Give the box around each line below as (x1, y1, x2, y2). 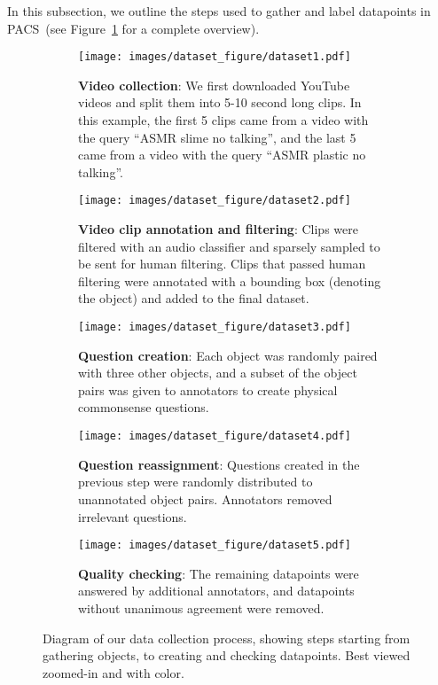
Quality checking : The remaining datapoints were (78, 564, 359, 582)
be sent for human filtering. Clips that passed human (78, 254, 366, 273)
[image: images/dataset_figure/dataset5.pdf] (78, 539, 351, 552)
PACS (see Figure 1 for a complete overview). (7, 19, 260, 37)
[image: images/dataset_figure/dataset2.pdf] (78, 194, 351, 207)
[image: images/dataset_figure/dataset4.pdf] (78, 430, 351, 443)
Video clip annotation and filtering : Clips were (78, 220, 358, 238)
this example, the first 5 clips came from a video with (78, 111, 369, 129)
